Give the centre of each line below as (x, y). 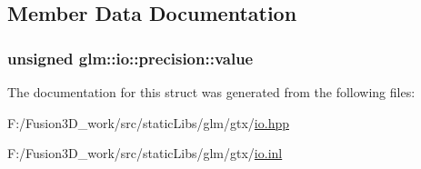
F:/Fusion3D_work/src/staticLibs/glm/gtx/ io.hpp (148, 122)
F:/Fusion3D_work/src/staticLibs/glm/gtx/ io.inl (145, 153)
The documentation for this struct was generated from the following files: (211, 92)
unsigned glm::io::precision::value (130, 58)
